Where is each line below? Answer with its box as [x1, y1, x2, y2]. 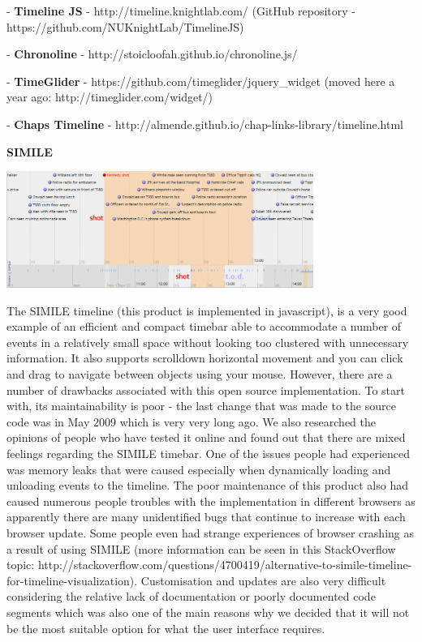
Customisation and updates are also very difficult [140, 571, 386, 588]
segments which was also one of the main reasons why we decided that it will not [6, 603, 410, 620]
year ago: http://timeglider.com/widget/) [6, 88, 213, 105]
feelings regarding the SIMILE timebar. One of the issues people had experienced [6, 444, 411, 461]
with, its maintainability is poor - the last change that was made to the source [6, 397, 396, 414]
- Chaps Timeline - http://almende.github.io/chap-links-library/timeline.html [6, 115, 404, 132]
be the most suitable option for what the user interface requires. [6, 619, 325, 636]
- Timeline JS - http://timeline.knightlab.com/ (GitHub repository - [6, 2, 355, 19]
